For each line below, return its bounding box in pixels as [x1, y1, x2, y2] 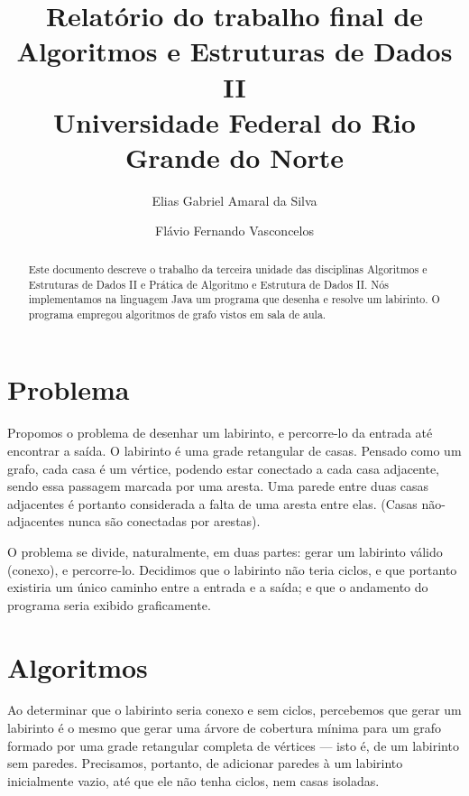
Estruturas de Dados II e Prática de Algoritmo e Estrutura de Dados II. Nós [28, 276, 389, 292]
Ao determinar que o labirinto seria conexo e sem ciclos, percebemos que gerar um [7, 700, 462, 719]
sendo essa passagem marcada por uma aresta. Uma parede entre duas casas [7, 477, 429, 495]
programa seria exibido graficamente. [7, 595, 211, 614]
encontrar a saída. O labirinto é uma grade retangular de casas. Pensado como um [7, 441, 462, 460]
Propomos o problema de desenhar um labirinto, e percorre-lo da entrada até [7, 423, 433, 442]
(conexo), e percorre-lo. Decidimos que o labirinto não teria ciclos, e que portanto [7, 560, 457, 578]
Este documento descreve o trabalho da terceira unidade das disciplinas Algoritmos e [28, 261, 428, 276]
